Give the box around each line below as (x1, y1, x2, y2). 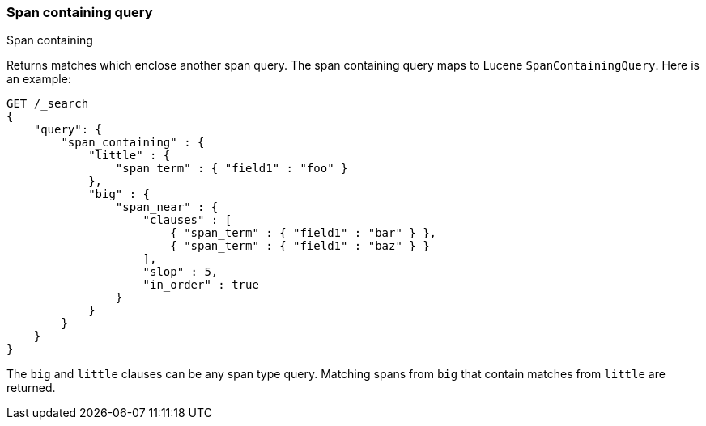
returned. (6, 381, 56, 395)
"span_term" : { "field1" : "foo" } (115, 162, 348, 175)
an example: (6, 72, 71, 86)
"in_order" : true (142, 278, 259, 292)
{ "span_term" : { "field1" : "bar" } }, (170, 226, 437, 240)
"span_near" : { (115, 200, 219, 214)
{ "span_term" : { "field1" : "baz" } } (170, 239, 430, 253)
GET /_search (6, 97, 89, 111)
